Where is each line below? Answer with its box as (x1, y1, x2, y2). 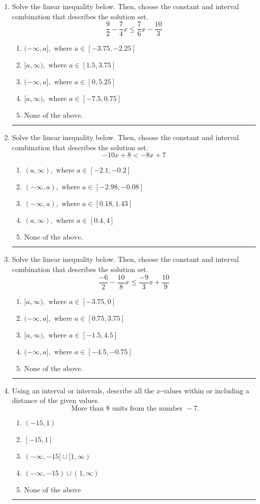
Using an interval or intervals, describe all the (12, 385, 154, 395)
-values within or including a (160, 385, 249, 395)
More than (71, 405, 104, 412)
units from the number (112, 405, 183, 412)
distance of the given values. (12, 395, 100, 406)
